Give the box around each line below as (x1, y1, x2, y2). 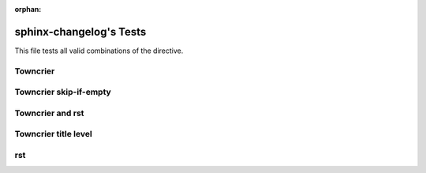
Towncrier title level (14, 129, 92, 140)
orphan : (14, 5, 42, 13)
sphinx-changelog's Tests (14, 24, 147, 39)
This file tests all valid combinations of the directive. (14, 46, 184, 55)
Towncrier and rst (14, 107, 84, 118)
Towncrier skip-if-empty (14, 87, 112, 98)
